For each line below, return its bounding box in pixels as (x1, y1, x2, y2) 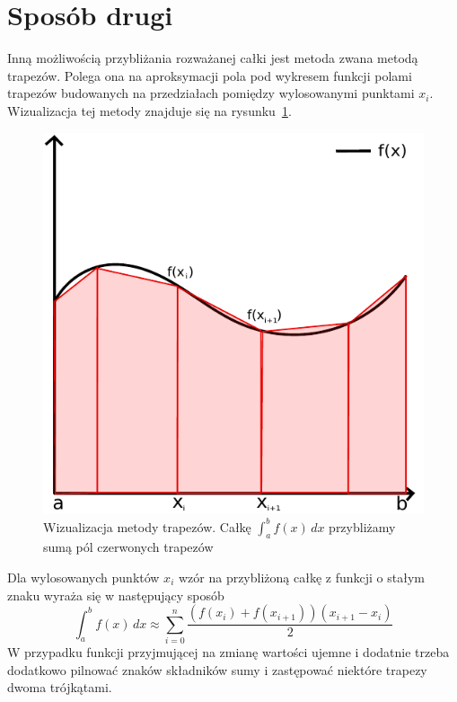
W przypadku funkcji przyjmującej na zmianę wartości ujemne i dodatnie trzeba (7, 642, 450, 661)
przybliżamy (329, 517, 396, 536)
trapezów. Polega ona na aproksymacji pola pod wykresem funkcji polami (7, 66, 412, 84)
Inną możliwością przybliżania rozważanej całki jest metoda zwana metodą (7, 49, 418, 67)
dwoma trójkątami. (7, 678, 112, 697)
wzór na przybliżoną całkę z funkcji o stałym (178, 567, 425, 586)
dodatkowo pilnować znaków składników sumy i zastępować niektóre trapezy (7, 660, 427, 679)
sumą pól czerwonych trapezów (43, 538, 214, 556)
